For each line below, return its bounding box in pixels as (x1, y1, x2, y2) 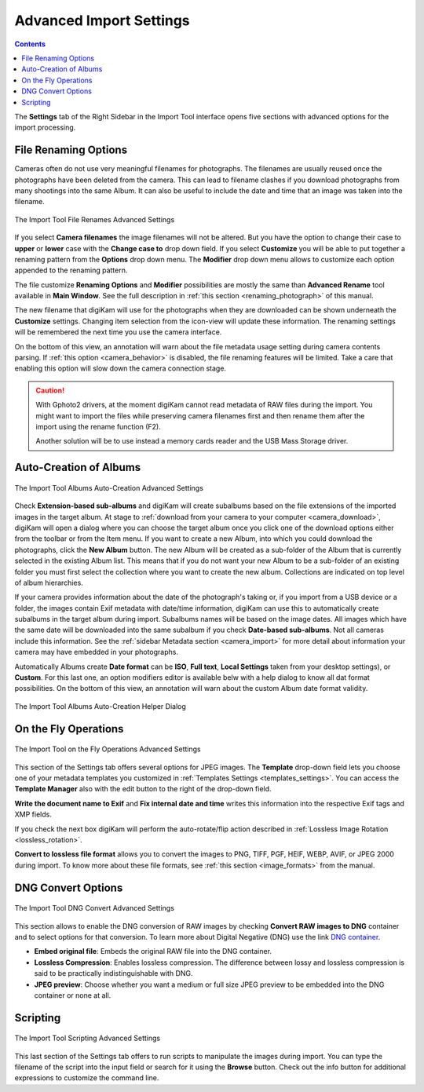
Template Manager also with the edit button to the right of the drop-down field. (14, 784, 272, 794)
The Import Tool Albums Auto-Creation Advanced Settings (14, 483, 204, 492)
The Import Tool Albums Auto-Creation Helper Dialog (14, 701, 186, 710)
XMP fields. (14, 809, 53, 820)
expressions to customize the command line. (14, 1073, 159, 1083)
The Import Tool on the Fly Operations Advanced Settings (14, 744, 201, 754)
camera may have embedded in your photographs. (14, 648, 178, 657)
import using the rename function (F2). (35, 422, 161, 431)
